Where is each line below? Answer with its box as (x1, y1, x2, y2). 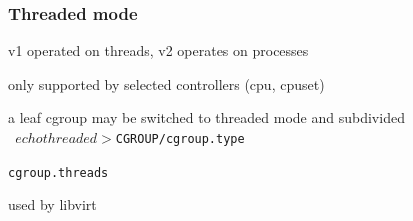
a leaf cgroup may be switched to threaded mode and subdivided (8, 107, 405, 128)
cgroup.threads (8, 165, 109, 180)
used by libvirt (8, 194, 97, 215)
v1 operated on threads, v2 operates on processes (8, 40, 309, 61)
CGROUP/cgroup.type (115, 132, 245, 146)
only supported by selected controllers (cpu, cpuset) (8, 73, 325, 94)
